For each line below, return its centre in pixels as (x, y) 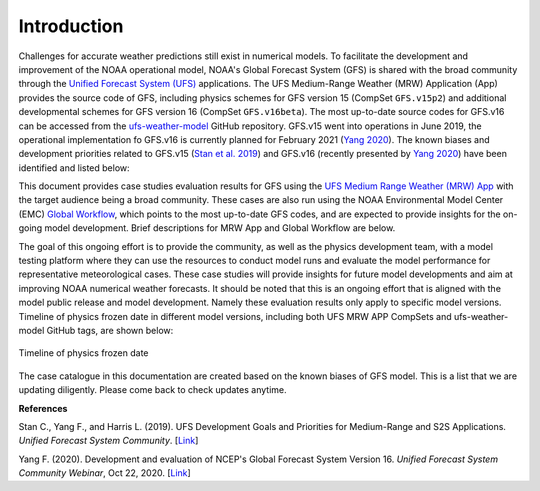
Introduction (71, 26)
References (43, 408)
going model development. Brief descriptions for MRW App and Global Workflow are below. (207, 228)
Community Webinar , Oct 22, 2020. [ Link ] (105, 473)
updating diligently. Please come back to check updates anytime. (152, 390)
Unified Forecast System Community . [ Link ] (108, 441)
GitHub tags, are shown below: (110, 330)
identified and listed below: (74, 167)
